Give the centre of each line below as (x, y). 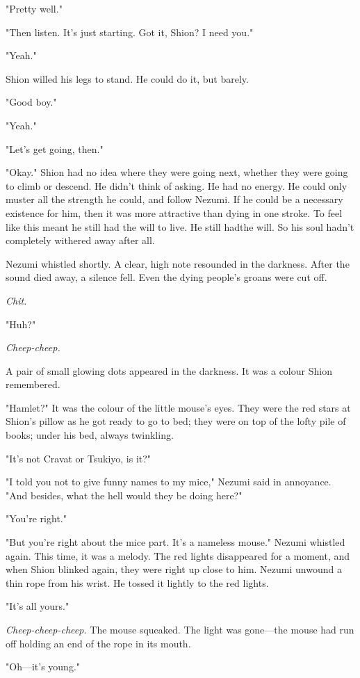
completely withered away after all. (80, 240)
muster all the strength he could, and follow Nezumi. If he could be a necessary (174, 199)
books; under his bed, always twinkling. (90, 435)
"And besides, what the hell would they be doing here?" (124, 495)
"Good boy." (31, 102)
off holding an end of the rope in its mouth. (98, 643)
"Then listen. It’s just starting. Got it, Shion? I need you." (130, 32)
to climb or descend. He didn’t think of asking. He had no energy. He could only (177, 185)
